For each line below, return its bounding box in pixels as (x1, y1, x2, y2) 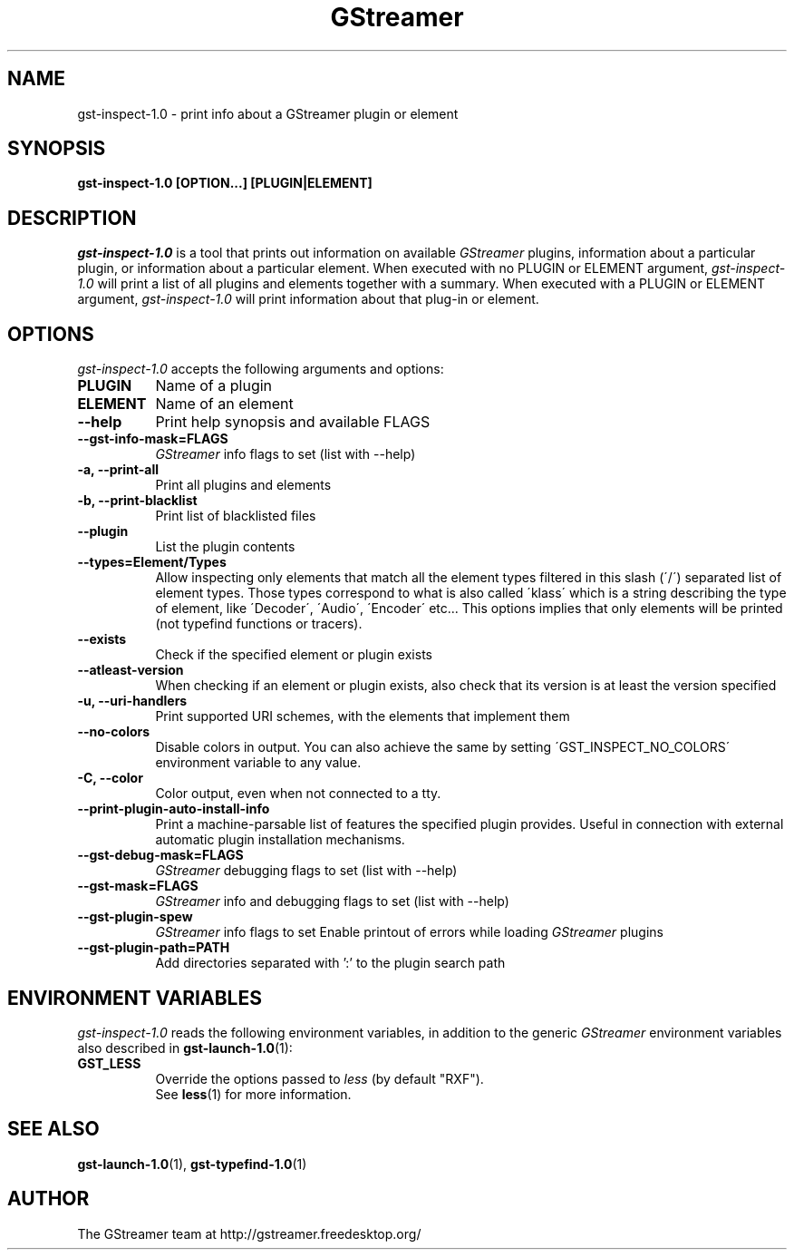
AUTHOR (7, 1187, 90, 1211)
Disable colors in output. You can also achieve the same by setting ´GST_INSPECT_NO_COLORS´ (155, 739, 731, 755)
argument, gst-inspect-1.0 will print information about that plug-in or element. (77, 291, 539, 307)
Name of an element (155, 395, 294, 414)
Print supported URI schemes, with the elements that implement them (155, 708, 570, 725)
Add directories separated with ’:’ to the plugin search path (155, 955, 506, 971)
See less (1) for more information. (155, 1086, 352, 1102)
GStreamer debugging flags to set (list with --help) (155, 862, 458, 879)
